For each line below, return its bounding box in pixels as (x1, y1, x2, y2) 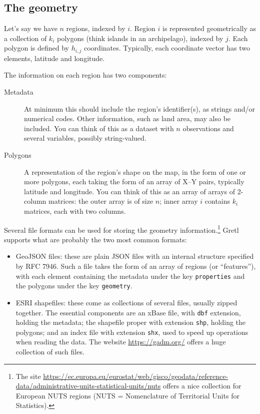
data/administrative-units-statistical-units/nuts (15, 380, 161, 391)
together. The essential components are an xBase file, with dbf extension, (15, 307, 241, 317)
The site (15, 370, 41, 381)
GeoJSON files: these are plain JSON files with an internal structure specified (15, 251, 254, 261)
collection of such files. (15, 346, 84, 357)
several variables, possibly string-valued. (24, 133, 146, 143)
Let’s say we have (4, 23, 57, 34)
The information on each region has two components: (4, 70, 167, 80)
